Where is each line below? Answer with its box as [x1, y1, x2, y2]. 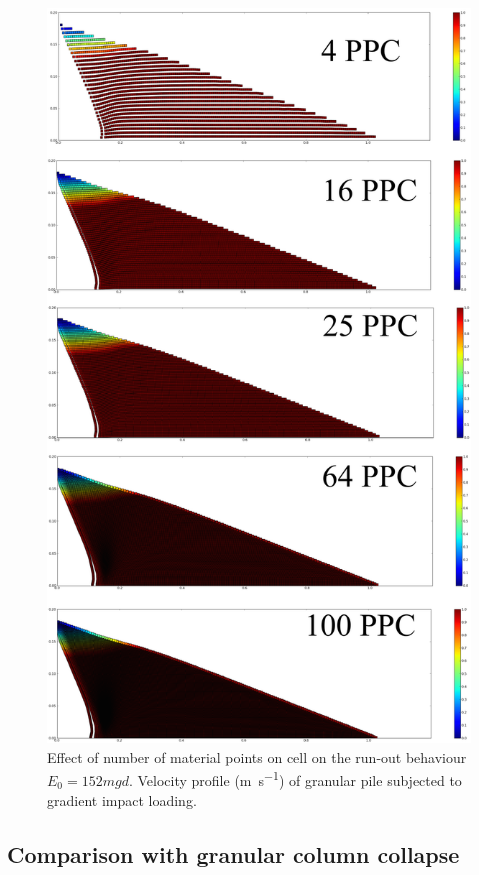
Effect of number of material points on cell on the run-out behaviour [47, 746, 467, 767]
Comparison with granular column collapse [7, 838, 460, 869]
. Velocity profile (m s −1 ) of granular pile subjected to [128, 767, 462, 791]
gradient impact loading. [47, 789, 197, 810]
